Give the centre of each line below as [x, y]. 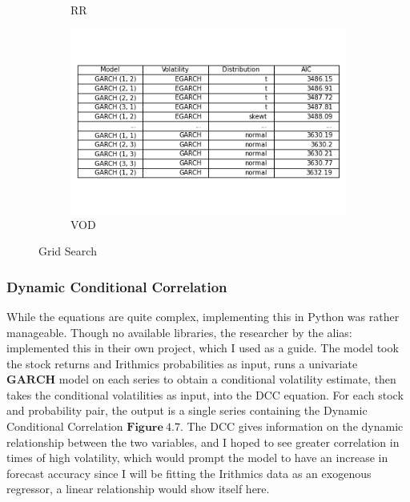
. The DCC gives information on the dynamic [291, 426]
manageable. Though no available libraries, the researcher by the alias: [179, 332]
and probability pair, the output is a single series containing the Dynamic [187, 410]
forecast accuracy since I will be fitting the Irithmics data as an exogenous [189, 473]
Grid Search [68, 251]
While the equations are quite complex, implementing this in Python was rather [203, 316]
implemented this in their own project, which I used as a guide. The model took [203, 348]
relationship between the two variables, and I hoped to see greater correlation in [203, 442]
